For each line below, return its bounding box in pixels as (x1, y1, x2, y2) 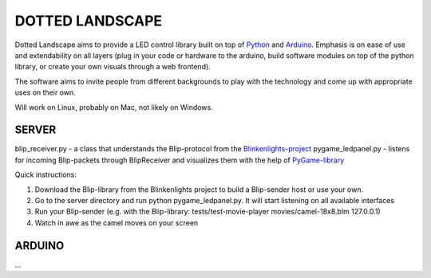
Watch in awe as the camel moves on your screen (34, 217, 199, 227)
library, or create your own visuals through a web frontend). (14, 62, 211, 72)
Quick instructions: (14, 170, 77, 179)
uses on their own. (14, 88, 76, 97)
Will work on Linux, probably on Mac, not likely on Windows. (14, 102, 213, 112)
